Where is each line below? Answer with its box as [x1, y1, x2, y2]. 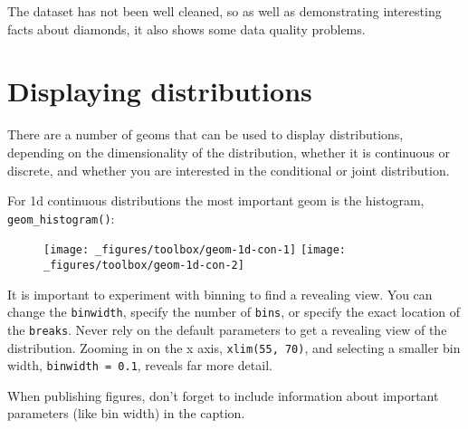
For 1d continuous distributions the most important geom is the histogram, [7, 191, 425, 210]
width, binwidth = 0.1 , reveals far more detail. [7, 356, 272, 375]
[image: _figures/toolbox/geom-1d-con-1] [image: [43, 243, 346, 257]
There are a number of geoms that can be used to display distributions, [7, 125, 404, 144]
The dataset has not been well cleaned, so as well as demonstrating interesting [7, 2, 442, 20]
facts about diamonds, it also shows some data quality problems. [7, 19, 366, 38]
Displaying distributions [7, 72, 312, 110]
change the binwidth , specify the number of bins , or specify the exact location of [7, 302, 460, 321]
